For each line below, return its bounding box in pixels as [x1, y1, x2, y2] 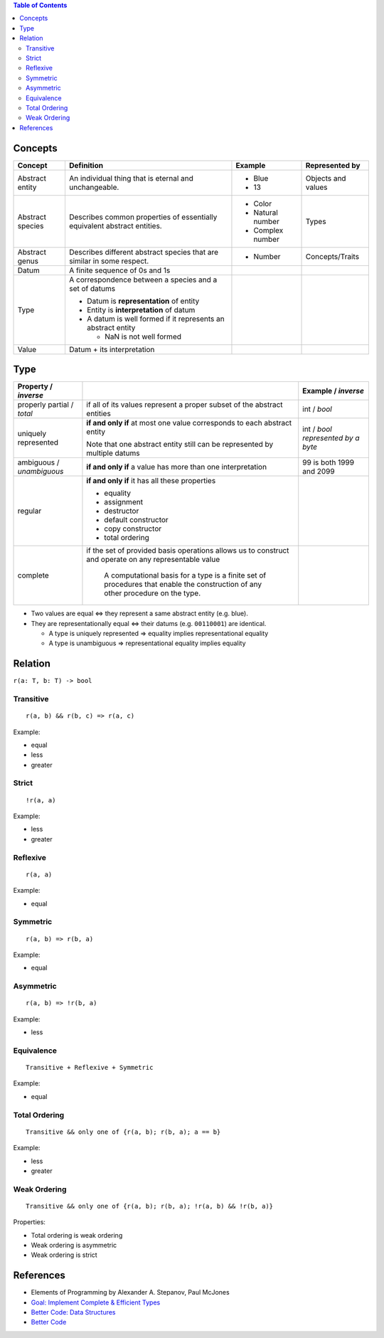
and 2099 [302, 467, 335, 477]
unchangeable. [68, 182, 119, 192]
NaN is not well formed [104, 331, 181, 341]
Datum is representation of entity [86, 296, 200, 306]
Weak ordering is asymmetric [31, 1241, 117, 1250]
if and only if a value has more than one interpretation [86, 462, 267, 472]
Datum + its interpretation [68, 344, 155, 354]
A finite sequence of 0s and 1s [68, 265, 171, 275]
